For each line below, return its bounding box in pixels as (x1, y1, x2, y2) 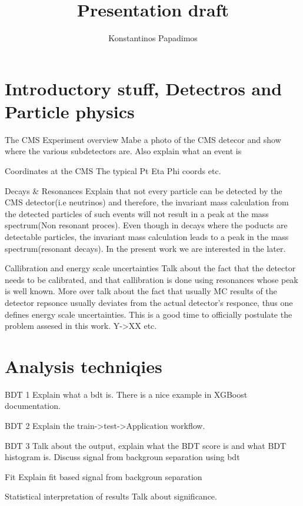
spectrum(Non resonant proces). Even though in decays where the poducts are (5, 219, 288, 231)
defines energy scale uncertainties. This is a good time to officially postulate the (5, 308, 292, 320)
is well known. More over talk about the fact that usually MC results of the (5, 285, 277, 297)
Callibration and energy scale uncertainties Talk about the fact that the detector (5, 262, 296, 274)
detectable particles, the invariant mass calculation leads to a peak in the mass (5, 231, 289, 242)
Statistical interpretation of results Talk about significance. (5, 490, 217, 502)
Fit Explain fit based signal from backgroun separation (5, 470, 202, 482)
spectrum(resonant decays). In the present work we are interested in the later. (5, 242, 286, 254)
